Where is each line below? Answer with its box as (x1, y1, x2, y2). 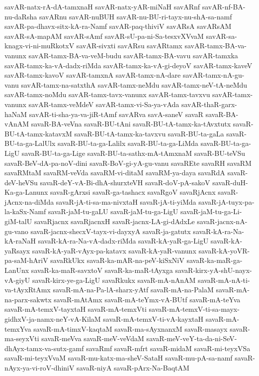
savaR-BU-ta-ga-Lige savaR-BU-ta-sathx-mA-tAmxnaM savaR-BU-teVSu (21, 147, 245, 158)
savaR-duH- (212, 177, 248, 187)
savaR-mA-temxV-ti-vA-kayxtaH (103, 314, 204, 324)
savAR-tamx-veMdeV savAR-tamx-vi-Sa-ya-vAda (28, 99, 179, 109)
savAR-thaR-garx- (181, 99, 237, 109)
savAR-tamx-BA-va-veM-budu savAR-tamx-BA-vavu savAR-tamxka (28, 50, 238, 60)
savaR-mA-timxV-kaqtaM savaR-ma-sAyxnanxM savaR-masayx (33, 323, 228, 334)
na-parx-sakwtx (4, 294, 52, 304)
